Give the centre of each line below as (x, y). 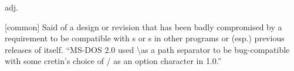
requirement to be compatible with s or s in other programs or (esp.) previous (145, 38)
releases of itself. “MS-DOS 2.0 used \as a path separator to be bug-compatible (147, 49)
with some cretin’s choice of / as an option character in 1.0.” (113, 61)
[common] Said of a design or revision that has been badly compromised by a (143, 26)
